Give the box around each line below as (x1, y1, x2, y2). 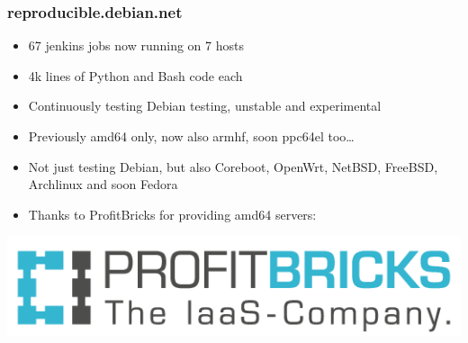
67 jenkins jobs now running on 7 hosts (28, 36, 244, 55)
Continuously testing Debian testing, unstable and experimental (28, 96, 382, 115)
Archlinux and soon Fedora (28, 175, 178, 194)
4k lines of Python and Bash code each (28, 66, 243, 85)
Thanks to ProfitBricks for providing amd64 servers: (28, 204, 317, 223)
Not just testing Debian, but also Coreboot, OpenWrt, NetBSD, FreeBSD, (28, 157, 438, 176)
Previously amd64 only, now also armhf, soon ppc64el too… (28, 127, 355, 145)
